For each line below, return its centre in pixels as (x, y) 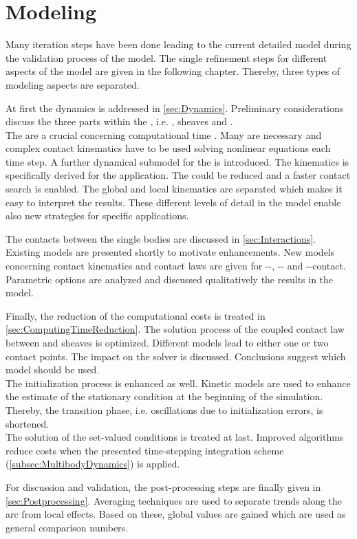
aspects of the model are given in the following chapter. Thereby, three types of (173, 71)
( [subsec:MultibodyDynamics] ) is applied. (93, 464)
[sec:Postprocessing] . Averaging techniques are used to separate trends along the (174, 500)
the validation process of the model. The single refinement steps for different (166, 57)
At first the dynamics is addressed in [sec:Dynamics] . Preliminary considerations (175, 108)
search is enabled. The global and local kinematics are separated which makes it (174, 189)
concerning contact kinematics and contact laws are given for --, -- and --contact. (176, 266)
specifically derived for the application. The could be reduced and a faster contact (178, 175)
